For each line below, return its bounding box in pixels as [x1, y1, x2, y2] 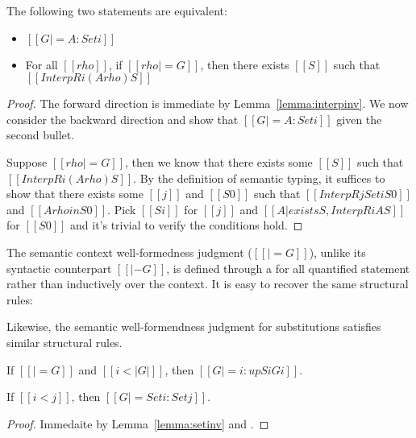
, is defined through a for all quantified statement [166, 259, 410, 276]
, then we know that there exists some [125, 153, 313, 170]
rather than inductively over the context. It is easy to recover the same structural [6, 275, 409, 292]
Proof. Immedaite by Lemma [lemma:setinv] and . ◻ [6, 415, 269, 432]
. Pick [107, 200, 136, 217]
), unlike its [309, 243, 366, 260]
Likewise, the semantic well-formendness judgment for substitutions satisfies [6, 318, 381, 335]
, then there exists [200, 56, 289, 72]
